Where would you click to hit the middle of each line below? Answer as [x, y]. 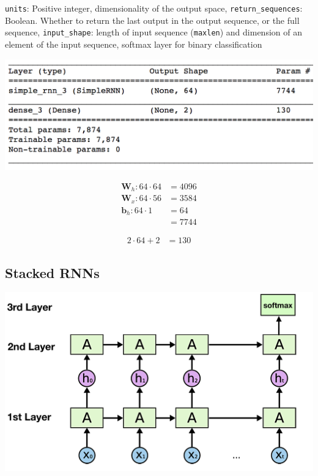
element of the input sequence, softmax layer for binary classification [134, 44]
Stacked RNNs [52, 272]
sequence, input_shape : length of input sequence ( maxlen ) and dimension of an [153, 32]
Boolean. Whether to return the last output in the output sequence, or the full [152, 20]
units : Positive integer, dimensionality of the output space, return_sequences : [154, 8]
